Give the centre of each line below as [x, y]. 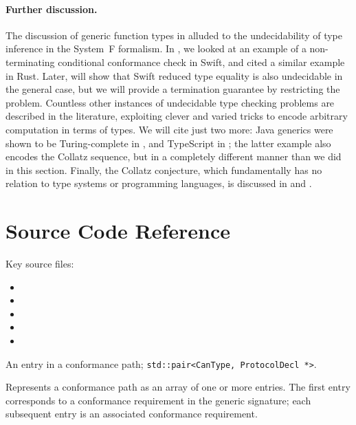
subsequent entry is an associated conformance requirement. [132, 414]
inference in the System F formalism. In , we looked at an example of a [156, 48]
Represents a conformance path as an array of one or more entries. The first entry [178, 387]
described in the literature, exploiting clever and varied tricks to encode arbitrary [177, 116]
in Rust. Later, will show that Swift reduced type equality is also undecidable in [174, 75]
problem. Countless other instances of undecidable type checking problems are [170, 102]
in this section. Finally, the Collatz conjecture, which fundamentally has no [164, 170]
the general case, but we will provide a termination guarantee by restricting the [173, 89]
